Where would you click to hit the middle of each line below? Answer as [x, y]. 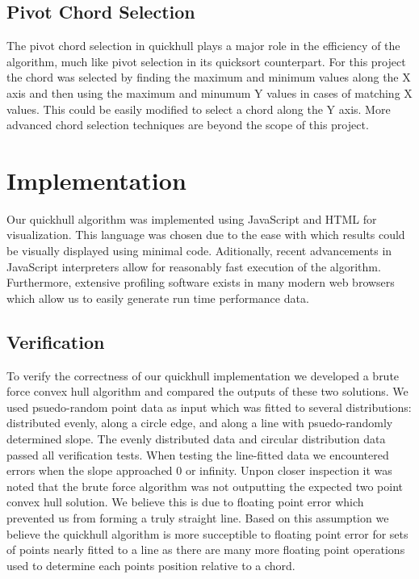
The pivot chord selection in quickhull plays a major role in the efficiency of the [203, 46]
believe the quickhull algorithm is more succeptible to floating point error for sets [207, 533]
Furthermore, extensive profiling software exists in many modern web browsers [201, 282]
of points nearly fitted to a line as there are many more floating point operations [206, 550]
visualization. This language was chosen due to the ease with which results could [206, 235]
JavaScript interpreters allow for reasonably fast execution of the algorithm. [194, 266]
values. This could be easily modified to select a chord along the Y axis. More [199, 109]
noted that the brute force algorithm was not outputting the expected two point [205, 486]
